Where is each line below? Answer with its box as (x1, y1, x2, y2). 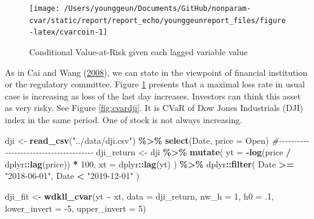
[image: (29, 4, 60, 13)
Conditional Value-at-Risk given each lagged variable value (29, 45, 248, 58)
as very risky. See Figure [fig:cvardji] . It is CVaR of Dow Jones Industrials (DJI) (5, 101, 304, 114)
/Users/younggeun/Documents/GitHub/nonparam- (64, 4, 251, 13)
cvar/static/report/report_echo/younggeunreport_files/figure (29, 16, 286, 25)
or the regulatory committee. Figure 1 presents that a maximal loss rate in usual (5, 78, 305, 90)
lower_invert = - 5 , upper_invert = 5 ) (5, 201, 146, 214)
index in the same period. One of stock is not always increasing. (5, 113, 242, 126)
